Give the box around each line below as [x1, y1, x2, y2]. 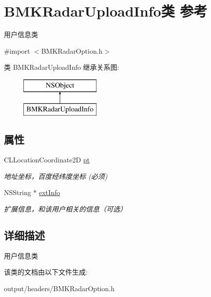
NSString [4, 187, 31, 198]
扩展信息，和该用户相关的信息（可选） [4, 204, 127, 214]
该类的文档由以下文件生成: [4, 267, 88, 277]
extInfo [39, 187, 60, 198]
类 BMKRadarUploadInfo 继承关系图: [4, 62, 119, 72]
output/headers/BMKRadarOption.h [4, 283, 115, 294]
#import [4, 45, 30, 56]
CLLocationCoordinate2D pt [4, 155, 90, 165]
